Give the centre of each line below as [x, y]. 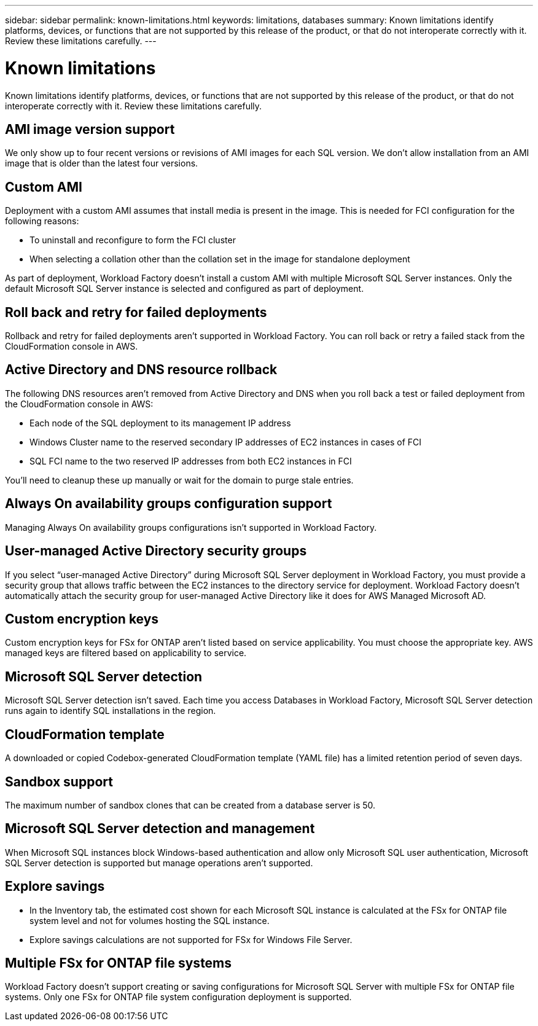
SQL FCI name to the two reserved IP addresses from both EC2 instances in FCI [191, 461]
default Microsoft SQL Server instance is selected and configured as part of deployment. [185, 289]
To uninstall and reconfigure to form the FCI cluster [133, 240]
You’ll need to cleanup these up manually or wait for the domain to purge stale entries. [179, 480]
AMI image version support [90, 129]
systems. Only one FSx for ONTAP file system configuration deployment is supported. [178, 997]
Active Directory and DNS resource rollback [141, 370]
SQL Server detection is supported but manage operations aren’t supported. [159, 863]
